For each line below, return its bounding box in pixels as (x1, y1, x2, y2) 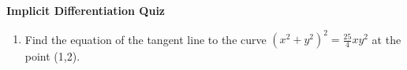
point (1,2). (24, 48, 80, 64)
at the (372, 31, 401, 47)
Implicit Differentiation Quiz (6, 2, 166, 18)
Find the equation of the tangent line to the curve (24, 31, 267, 47)
